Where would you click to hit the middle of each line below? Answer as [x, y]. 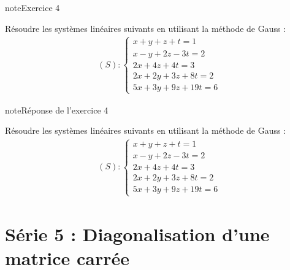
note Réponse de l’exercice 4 [57, 110]
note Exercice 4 [32, 7]
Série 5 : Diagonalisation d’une [137, 233]
